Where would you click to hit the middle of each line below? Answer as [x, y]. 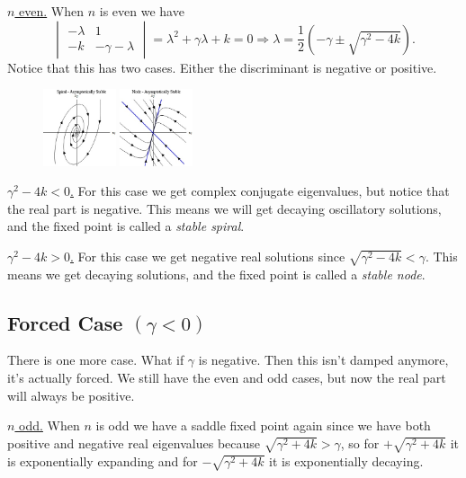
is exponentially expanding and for [103, 460]
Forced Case [65, 322]
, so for [360, 443]
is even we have [142, 11]
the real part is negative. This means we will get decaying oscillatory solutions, [224, 208]
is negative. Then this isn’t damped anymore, [323, 360]
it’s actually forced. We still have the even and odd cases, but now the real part [227, 378]
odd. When [49, 425]
